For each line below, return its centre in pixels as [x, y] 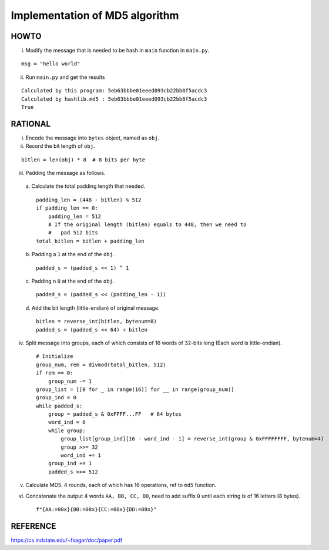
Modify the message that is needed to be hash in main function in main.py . [117, 51]
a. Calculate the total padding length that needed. [85, 186]
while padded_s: [59, 406]
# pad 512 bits [73, 233]
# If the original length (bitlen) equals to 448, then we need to [147, 225]
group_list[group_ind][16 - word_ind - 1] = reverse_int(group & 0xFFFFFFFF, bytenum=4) [192, 439]
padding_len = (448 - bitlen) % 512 [89, 200]
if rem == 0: [55, 373]
